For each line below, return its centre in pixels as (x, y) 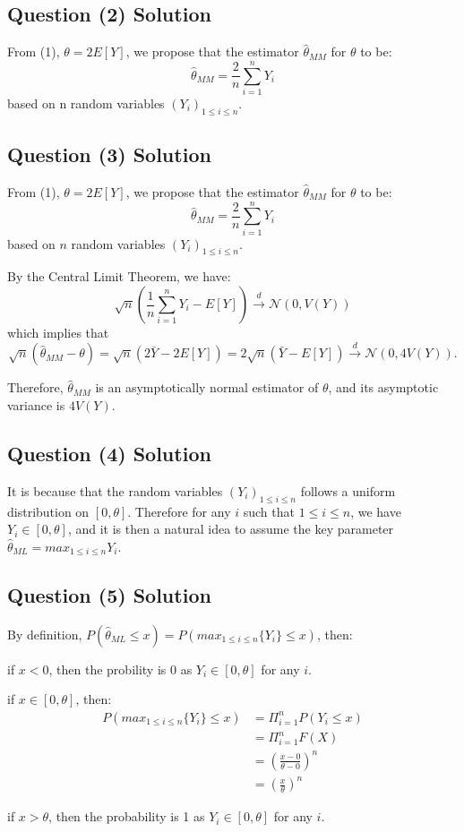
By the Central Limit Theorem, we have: (119, 276)
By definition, (45, 634)
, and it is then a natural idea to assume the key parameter (231, 529)
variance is (36, 405)
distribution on (48, 511)
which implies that (58, 333)
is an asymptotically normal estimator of (207, 387)
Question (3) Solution (109, 154)
